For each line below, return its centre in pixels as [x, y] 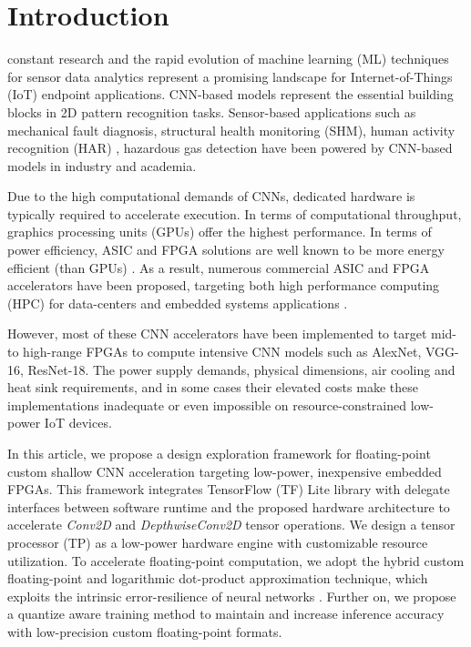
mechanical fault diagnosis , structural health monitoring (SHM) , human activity [231, 130]
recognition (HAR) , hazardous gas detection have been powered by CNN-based [230, 148]
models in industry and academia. [102, 165]
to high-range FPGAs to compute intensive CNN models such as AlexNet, [215, 352]
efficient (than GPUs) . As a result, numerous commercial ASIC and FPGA [219, 267]
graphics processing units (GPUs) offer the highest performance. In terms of [220, 232]
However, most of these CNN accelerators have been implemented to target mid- [232, 334]
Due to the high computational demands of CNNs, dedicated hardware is [211, 196]
